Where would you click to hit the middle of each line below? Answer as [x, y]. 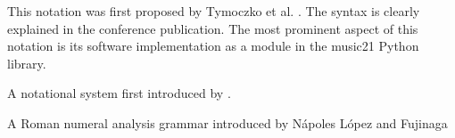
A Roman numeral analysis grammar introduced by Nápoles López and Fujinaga [227, 122]
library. [27, 63]
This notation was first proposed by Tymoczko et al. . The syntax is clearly [214, 11]
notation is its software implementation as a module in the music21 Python [213, 46]
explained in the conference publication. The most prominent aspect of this [213, 28]
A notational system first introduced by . [119, 93]
